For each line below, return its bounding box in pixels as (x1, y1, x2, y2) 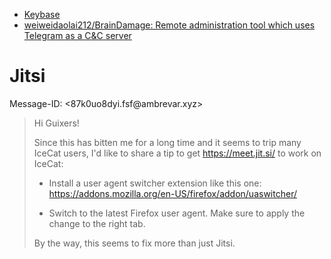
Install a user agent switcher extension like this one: (48, 177, 262, 189)
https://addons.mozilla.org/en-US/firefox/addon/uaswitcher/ (48, 187, 297, 199)
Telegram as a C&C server (23, 30, 132, 41)
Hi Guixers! (33, 117, 80, 129)
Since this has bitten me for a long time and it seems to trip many (33, 136, 302, 148)
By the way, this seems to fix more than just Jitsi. (33, 237, 236, 249)
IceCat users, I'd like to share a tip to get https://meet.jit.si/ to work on (33, 147, 322, 159)
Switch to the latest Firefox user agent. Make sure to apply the (48, 207, 306, 219)
